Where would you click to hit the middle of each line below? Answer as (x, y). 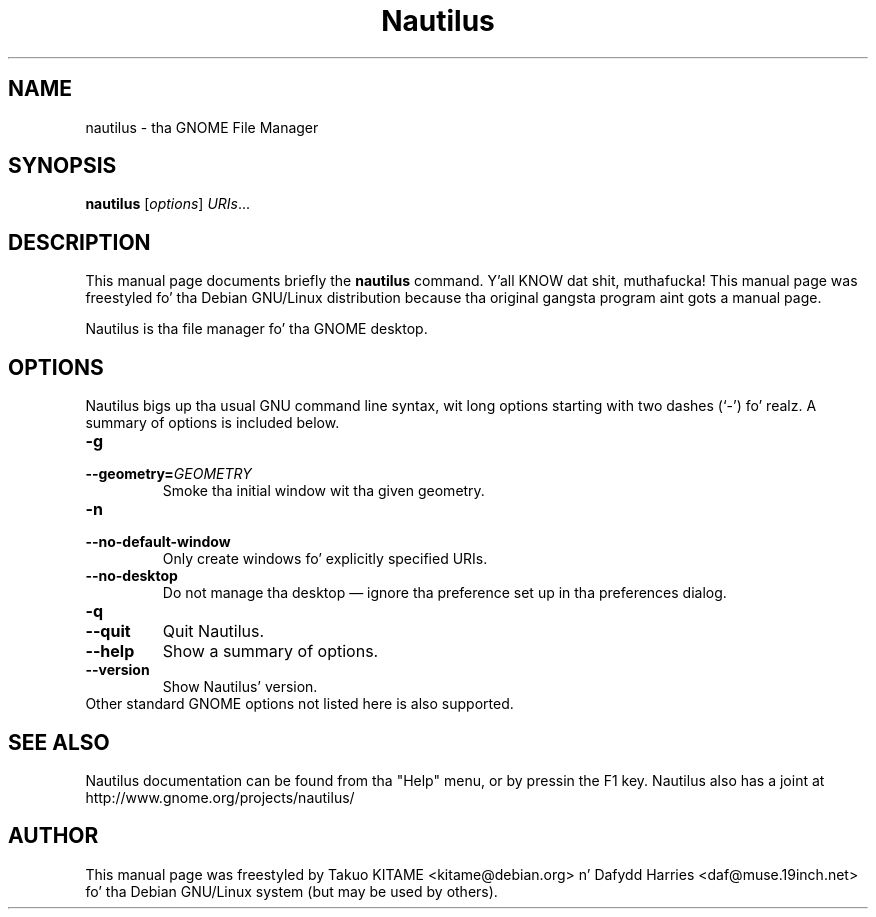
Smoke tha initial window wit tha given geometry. (323, 491)
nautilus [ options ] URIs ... (168, 204)
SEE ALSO (59, 742)
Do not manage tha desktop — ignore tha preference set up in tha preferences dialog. (444, 593)
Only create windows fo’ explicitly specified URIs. (325, 559)
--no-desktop (131, 576)
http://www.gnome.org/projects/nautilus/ (220, 797)
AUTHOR (53, 836)
